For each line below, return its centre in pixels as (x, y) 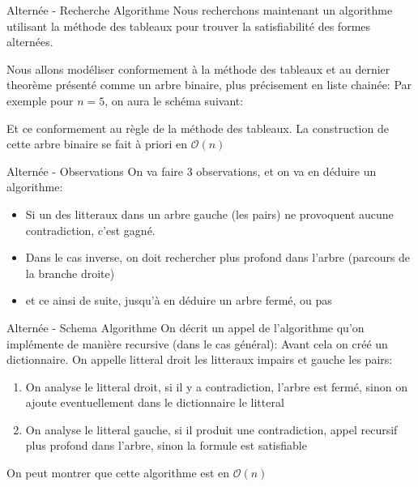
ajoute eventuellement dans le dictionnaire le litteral (155, 402)
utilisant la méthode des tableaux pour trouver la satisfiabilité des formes (189, 26)
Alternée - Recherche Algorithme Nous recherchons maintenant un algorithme (200, 10)
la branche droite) (70, 273)
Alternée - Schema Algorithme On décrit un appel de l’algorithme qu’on (186, 327)
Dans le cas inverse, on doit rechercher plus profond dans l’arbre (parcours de (218, 257)
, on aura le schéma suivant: (174, 100)
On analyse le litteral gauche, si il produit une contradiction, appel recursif (211, 429)
